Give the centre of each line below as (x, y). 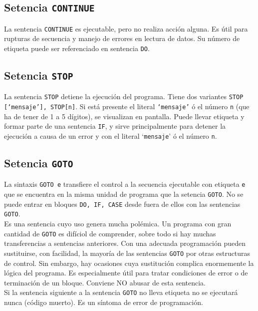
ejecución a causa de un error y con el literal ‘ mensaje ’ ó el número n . (111, 136)
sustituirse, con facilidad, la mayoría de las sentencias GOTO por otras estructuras (127, 253)
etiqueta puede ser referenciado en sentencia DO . (77, 48)
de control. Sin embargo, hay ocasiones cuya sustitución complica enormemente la (129, 263)
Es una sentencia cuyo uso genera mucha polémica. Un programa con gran (118, 224)
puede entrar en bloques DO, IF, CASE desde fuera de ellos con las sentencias (122, 204)
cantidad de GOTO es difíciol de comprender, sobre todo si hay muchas (110, 233)
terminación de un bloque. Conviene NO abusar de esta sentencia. (105, 282)
